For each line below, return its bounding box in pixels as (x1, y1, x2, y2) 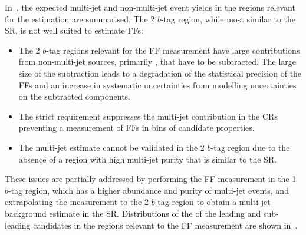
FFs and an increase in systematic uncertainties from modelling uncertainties (18, 78, 297, 91)
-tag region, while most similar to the (160, 12, 296, 25)
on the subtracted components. (18, 90, 130, 102)
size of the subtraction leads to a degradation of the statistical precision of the (18, 67, 302, 79)
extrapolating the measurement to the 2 (5, 196, 149, 208)
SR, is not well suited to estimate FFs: (5, 24, 143, 37)
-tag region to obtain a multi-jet (154, 196, 271, 208)
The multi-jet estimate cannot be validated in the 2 (18, 141, 205, 153)
